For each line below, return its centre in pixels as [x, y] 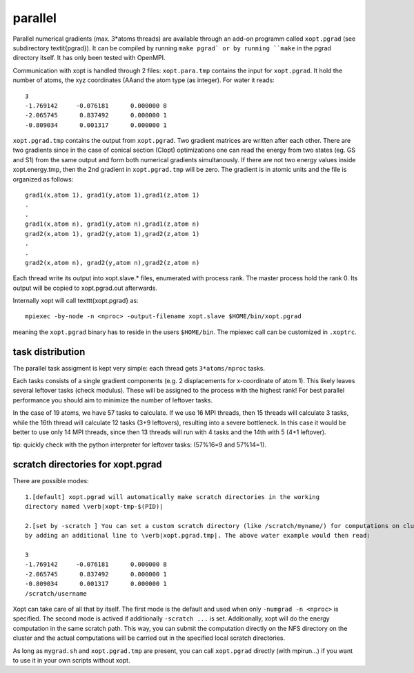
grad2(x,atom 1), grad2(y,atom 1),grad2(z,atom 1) [112, 234]
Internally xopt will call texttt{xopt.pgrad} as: [76, 300]
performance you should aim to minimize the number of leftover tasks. [113, 400]
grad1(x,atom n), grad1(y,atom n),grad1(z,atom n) [112, 224]
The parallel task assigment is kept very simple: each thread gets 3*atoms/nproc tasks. [139, 368]
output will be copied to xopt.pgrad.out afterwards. [85, 288]
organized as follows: [43, 179]
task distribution [49, 352]
